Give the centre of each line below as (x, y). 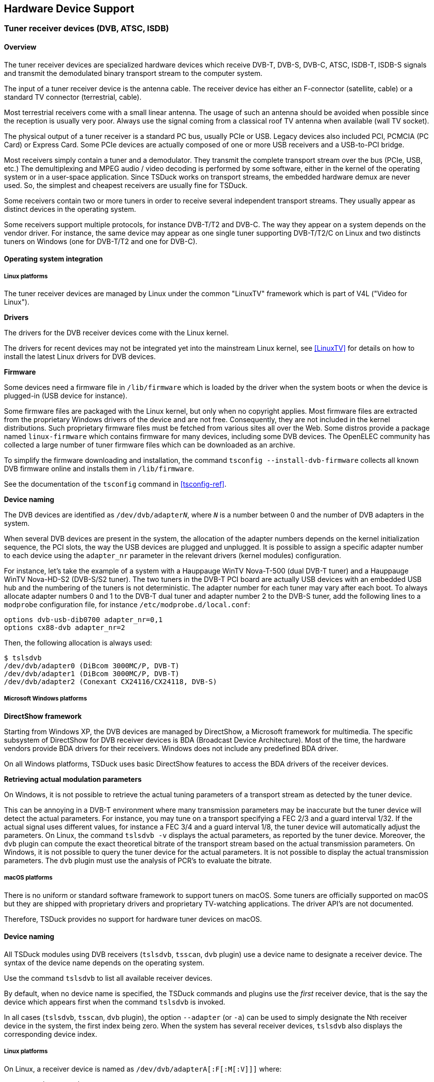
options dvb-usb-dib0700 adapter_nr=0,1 (83, 620)
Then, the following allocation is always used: (78, 643)
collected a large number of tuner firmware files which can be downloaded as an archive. (150, 445)
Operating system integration (54, 259)
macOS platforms (28, 878)
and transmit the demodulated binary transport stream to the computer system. (133, 73)
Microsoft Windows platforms (46, 699)
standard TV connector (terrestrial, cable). (73, 97)
